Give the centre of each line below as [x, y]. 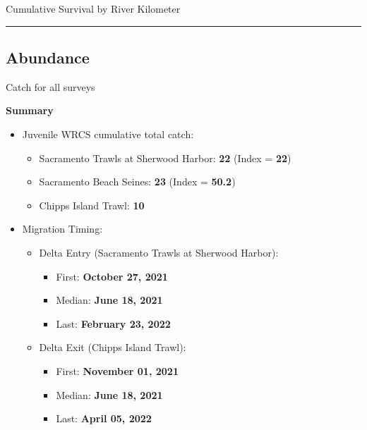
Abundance [48, 57]
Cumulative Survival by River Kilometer [93, 8]
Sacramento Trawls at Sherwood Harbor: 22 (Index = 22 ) [165, 158]
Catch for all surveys [50, 86]
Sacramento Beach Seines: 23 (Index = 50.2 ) [137, 182]
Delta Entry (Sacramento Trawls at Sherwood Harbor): [159, 252]
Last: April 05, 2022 [104, 418]
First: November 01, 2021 [117, 370]
